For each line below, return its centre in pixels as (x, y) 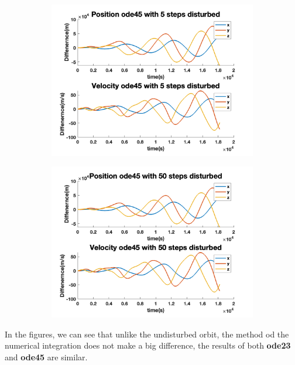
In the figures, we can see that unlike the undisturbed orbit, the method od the (147, 334)
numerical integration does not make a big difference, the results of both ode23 (148, 345)
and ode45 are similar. (46, 357)
